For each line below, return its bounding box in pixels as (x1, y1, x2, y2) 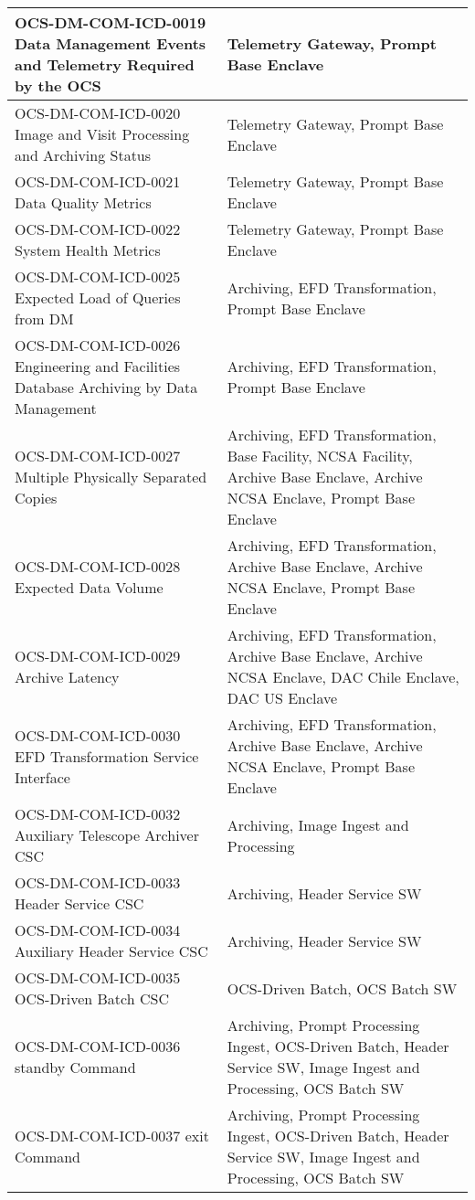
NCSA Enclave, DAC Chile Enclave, (227, 666, 459, 687)
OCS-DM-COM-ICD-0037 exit (15, 1125, 209, 1146)
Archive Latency (15, 666, 120, 687)
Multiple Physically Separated (15, 466, 207, 487)
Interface (15, 766, 70, 788)
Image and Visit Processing (15, 123, 190, 144)
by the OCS (15, 75, 101, 96)
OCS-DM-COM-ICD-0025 (15, 266, 181, 287)
